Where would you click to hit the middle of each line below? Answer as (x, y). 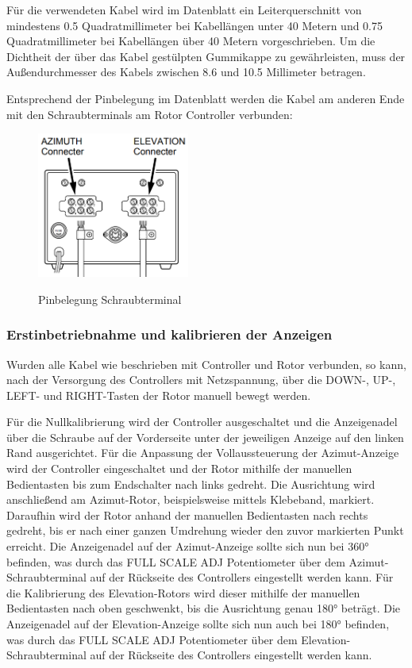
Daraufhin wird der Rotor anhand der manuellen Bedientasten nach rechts (187, 514)
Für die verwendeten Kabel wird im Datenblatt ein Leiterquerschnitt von (184, 10)
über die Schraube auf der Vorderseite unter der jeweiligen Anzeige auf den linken (205, 437)
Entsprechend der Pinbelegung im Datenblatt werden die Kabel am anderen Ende (206, 98)
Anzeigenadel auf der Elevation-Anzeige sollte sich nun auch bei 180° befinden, (198, 624)
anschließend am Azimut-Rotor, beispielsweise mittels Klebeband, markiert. (191, 499)
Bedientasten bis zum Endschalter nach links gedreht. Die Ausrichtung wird (191, 484)
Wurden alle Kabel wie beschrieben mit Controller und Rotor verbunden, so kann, (206, 364)
